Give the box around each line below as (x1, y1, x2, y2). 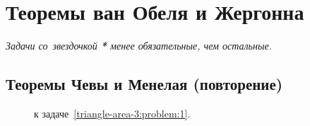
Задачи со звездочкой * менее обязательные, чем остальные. (6, 38, 272, 53)
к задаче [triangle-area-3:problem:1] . (34, 105, 191, 120)
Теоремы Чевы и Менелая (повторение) (6, 73, 283, 95)
